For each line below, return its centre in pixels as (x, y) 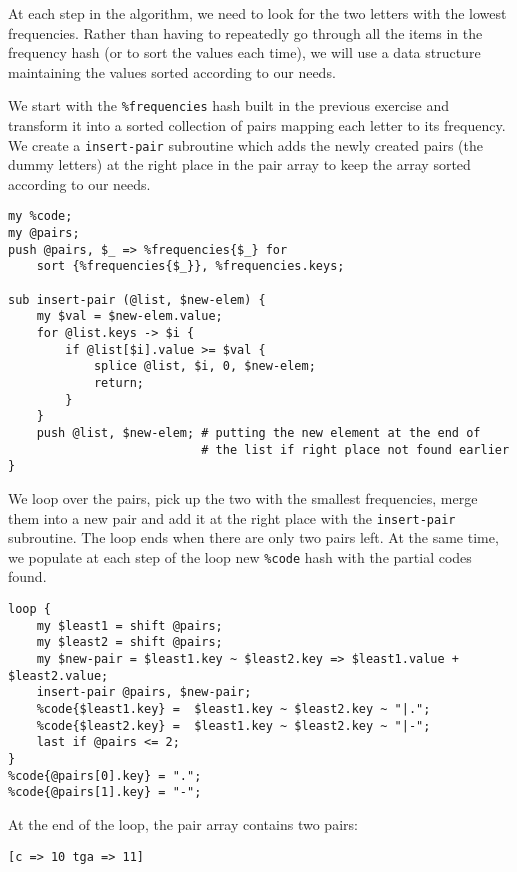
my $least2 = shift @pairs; (129, 642)
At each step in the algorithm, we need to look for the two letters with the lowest (257, 13)
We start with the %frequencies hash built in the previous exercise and (229, 105)
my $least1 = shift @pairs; (129, 625)
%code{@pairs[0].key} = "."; (105, 775)
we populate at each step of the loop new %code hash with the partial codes (240, 556)
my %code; (40, 216)
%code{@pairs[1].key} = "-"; (105, 792)
